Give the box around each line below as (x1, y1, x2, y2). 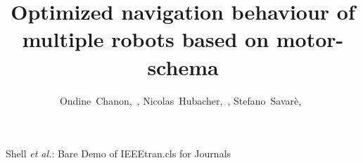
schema (147, 52, 219, 81)
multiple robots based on (22, 25, 269, 53)
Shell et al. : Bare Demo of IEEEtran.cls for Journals (6, 146, 231, 161)
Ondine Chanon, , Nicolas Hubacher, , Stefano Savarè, (59, 93, 302, 107)
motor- (276, 25, 344, 53)
